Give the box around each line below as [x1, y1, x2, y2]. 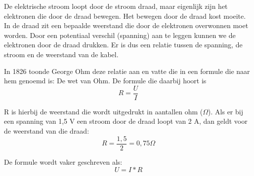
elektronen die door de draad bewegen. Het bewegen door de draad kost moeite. [4, 10, 246, 21]
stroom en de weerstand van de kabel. [4, 49, 119, 59]
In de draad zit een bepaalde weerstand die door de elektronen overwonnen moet [4, 20, 249, 31]
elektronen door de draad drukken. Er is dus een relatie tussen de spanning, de [4, 39, 243, 50]
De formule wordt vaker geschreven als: [4, 156, 123, 167]
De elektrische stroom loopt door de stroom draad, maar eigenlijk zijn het [4, 1, 228, 11]
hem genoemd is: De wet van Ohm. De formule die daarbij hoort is [4, 75, 207, 86]
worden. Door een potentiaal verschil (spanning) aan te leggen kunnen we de [4, 30, 236, 40]
